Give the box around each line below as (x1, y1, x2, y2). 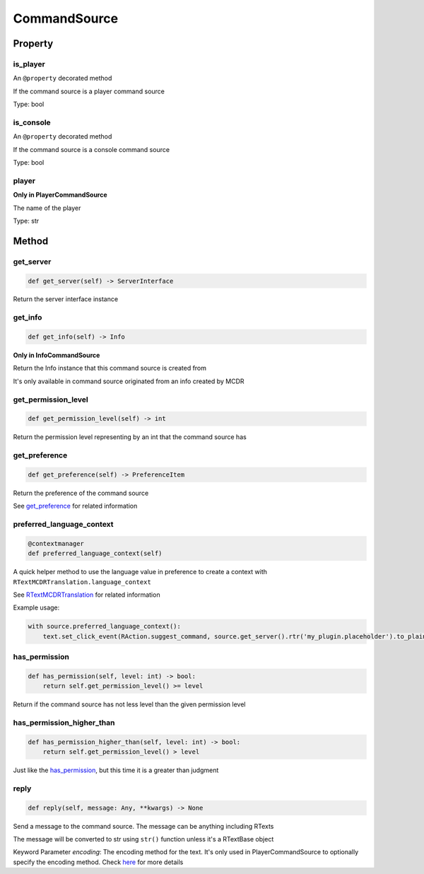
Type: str (13, 216, 39, 225)
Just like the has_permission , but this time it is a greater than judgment (13, 766, 219, 774)
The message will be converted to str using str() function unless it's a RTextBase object (13, 835, 274, 844)
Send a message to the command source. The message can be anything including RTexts (13, 822, 274, 830)
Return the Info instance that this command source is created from (13, 364, 207, 373)
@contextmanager (28, 540, 85, 547)
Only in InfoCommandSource (13, 351, 100, 360)
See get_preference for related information (13, 502, 138, 511)
